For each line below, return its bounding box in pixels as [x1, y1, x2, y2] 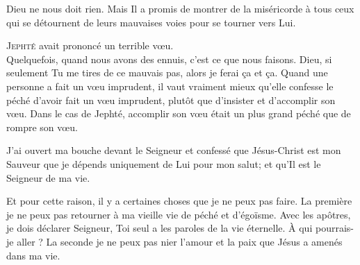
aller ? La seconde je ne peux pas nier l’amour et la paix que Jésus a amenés [17, 234, 343, 248]
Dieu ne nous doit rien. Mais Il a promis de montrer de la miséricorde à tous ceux [6, 1, 354, 15]
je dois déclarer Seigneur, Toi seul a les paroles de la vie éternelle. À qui [6, 221, 313, 235]
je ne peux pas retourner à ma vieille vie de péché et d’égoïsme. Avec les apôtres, [6, 207, 351, 221]
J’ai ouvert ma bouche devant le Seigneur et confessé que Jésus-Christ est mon [6, 143, 341, 157]
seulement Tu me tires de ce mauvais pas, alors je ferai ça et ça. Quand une [6, 65, 328, 80]
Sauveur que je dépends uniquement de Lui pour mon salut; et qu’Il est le [6, 156, 321, 171]
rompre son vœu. [6, 119, 78, 134]
